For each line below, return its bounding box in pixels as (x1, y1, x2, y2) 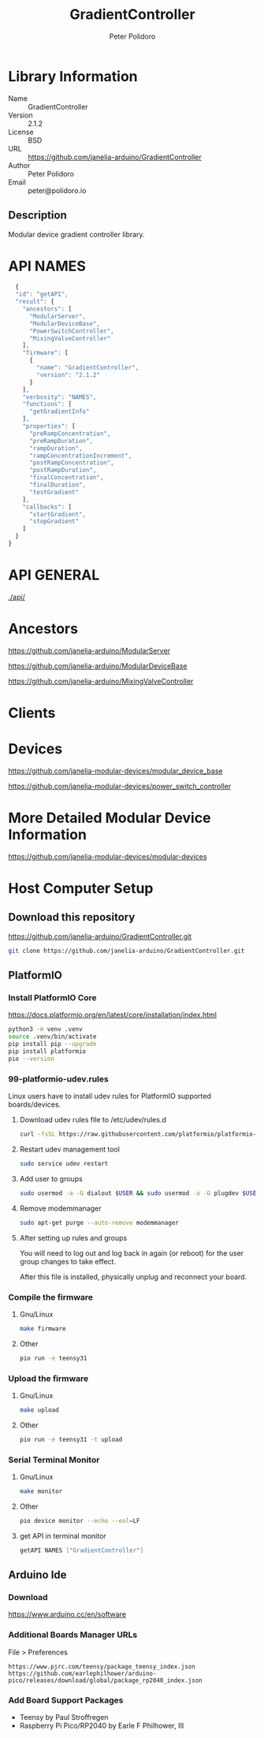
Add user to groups (19, 1174, 83, 1183)
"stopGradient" (28, 518, 80, 526)
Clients (8, 704, 56, 722)
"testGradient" (28, 488, 80, 496)
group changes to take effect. (19, 1256, 117, 1266)
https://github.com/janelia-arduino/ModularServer (8, 646, 171, 655)
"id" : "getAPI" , (15, 290, 69, 299)
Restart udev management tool (19, 1144, 121, 1154)
